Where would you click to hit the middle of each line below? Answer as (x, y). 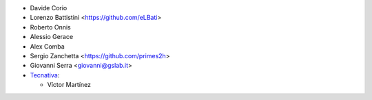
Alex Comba (47, 46)
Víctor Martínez (69, 85)
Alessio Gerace (52, 37)
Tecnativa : (45, 75)
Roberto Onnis (51, 27)
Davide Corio (49, 8)
